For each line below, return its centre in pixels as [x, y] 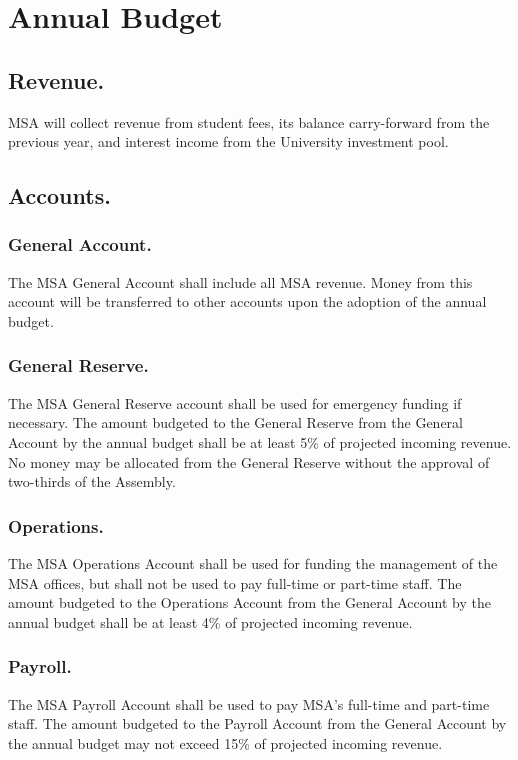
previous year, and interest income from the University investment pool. [228, 141]
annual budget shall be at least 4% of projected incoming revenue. [210, 621]
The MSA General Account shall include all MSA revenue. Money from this [240, 281]
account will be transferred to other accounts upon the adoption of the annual [247, 301]
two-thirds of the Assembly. [92, 481]
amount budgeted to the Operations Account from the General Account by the [249, 602]
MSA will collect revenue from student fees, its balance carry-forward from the [249, 121]
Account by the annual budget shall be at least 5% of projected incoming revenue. [260, 441]
